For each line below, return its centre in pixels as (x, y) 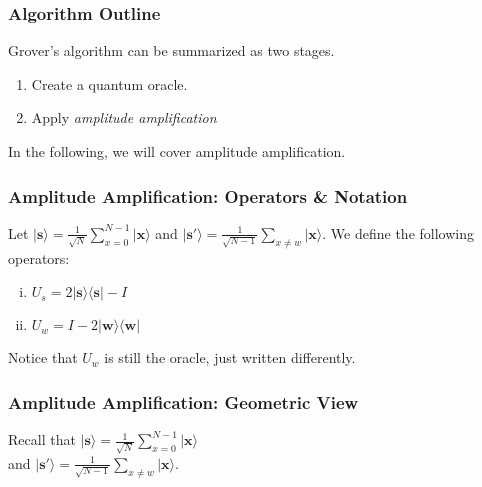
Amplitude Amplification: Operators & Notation (208, 195)
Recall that (42, 439)
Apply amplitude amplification (124, 117)
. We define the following (398, 232)
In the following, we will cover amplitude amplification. (177, 151)
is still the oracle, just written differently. (230, 357)
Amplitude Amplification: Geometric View (183, 401)
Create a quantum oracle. (109, 83)
